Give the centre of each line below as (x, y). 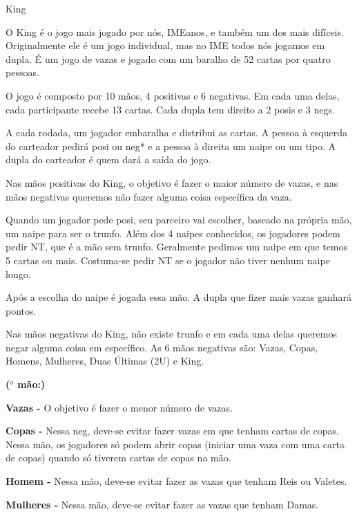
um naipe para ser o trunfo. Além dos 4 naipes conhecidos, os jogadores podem (173, 233)
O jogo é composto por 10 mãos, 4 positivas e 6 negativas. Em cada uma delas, (173, 95)
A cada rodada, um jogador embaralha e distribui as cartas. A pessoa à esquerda (176, 132)
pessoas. (22, 72)
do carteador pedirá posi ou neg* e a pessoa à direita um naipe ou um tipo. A (171, 146)
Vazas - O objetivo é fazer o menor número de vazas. (119, 407)
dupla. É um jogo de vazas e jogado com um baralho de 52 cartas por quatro (168, 58)
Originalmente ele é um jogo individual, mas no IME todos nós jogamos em (165, 45)
